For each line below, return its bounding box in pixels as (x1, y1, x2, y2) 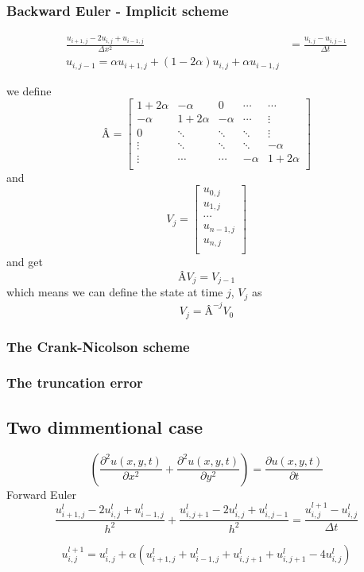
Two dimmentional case (6, 414, 203, 439)
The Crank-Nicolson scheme (6, 336, 190, 356)
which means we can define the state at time (6, 284, 223, 300)
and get (6, 253, 43, 270)
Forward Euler (6, 485, 77, 502)
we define (6, 82, 52, 99)
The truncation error (6, 373, 143, 392)
